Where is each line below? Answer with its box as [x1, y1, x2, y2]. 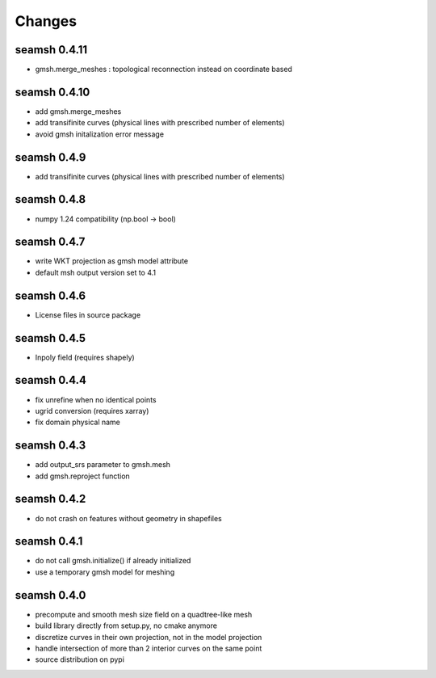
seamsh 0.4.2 [15, 492, 86, 506]
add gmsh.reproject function [35, 471, 131, 481]
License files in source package [35, 310, 141, 319]
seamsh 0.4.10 [15, 85, 90, 99]
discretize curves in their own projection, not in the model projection [35, 632, 262, 642]
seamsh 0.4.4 [15, 373, 86, 387]
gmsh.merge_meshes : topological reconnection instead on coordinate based [35, 65, 292, 74]
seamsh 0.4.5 [15, 331, 86, 345]
